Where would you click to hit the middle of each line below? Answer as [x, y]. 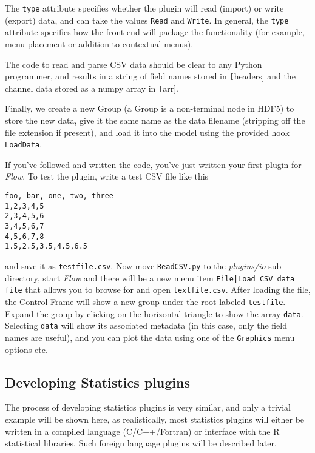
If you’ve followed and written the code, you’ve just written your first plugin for [153, 164]
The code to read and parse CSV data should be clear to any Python [134, 64]
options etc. [26, 349]
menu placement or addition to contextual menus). [99, 43]
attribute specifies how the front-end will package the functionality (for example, [155, 32]
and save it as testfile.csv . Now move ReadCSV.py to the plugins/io [135, 265]
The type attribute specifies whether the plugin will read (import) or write [144, 8]
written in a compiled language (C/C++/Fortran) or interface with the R [142, 431]
